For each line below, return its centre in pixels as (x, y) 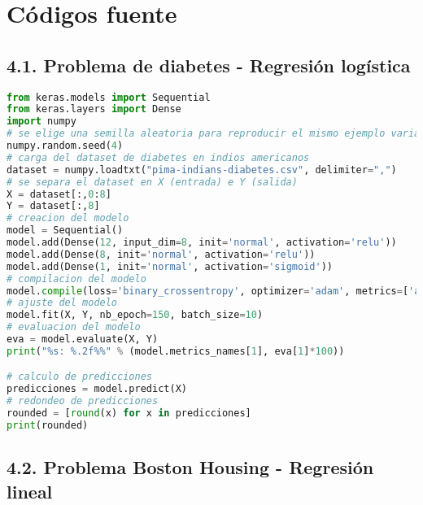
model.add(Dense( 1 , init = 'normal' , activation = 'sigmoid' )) (170, 266)
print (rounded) (48, 425)
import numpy (41, 122)
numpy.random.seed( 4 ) (65, 146)
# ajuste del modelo (62, 303)
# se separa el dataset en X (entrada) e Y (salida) (152, 182)
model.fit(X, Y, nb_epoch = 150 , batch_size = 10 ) (135, 315)
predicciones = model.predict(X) (97, 389)
